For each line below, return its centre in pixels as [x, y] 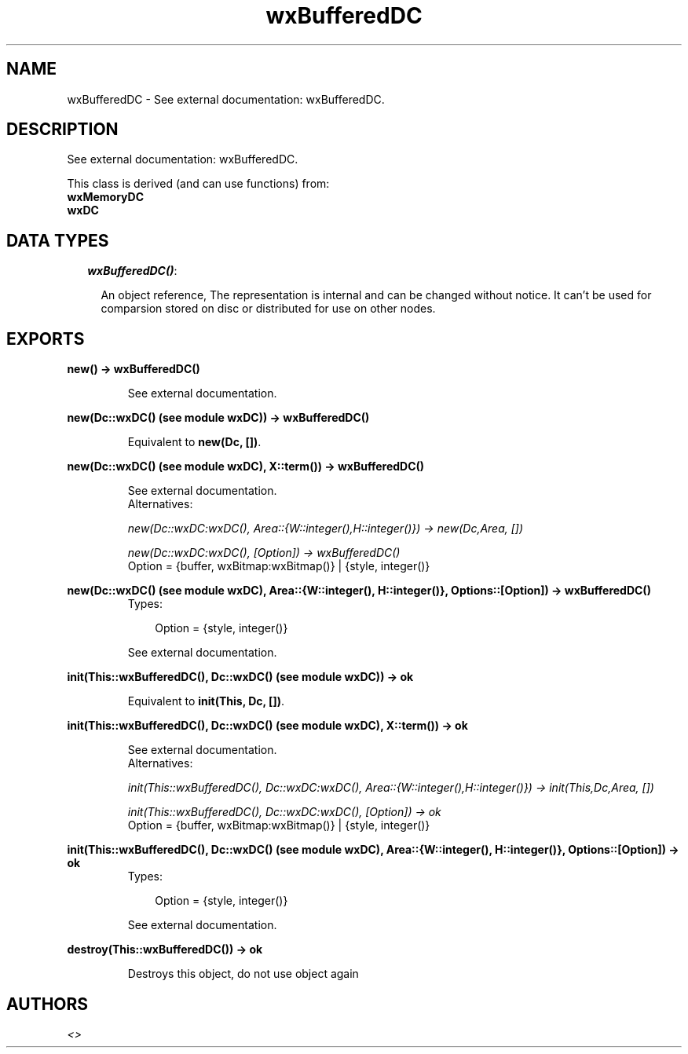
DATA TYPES [58, 240]
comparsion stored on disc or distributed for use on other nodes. [268, 309]
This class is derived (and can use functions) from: [198, 184]
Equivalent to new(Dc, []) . [194, 442]
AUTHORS [48, 1004]
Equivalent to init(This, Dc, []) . [206, 701]
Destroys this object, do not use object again [243, 974]
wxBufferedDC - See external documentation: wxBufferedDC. [226, 99]
